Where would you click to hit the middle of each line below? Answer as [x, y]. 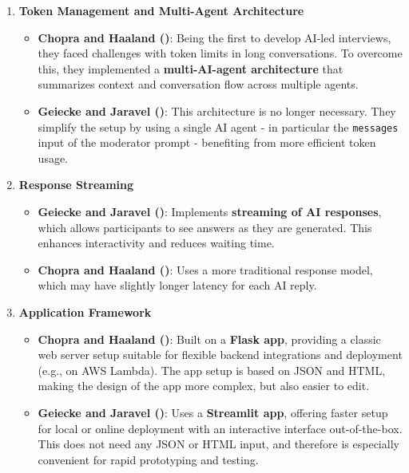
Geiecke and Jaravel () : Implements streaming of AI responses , [210, 211]
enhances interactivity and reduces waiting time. [156, 243]
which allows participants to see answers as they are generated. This [205, 227]
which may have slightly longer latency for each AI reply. [177, 285]
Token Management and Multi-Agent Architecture [161, 10]
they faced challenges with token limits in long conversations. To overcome [220, 53]
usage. [53, 158]
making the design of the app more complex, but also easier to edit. [204, 386]
